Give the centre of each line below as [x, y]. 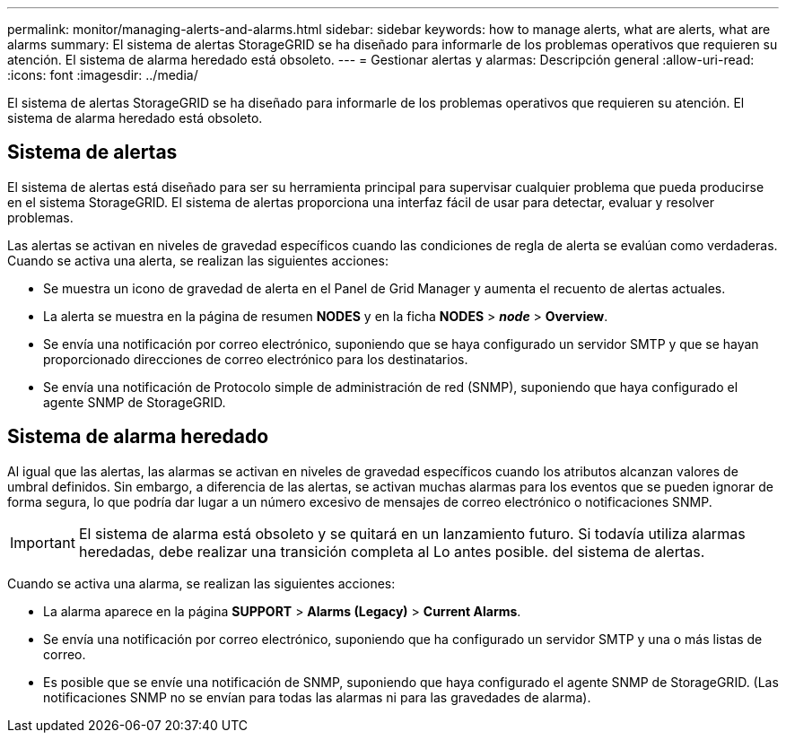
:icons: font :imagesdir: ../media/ [103, 75]
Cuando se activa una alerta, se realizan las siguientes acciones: [198, 260]
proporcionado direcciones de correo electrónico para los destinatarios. [256, 359]
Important [43, 542]
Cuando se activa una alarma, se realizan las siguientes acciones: [201, 583]
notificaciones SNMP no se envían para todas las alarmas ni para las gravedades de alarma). [317, 697]
